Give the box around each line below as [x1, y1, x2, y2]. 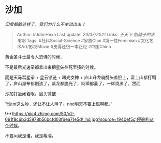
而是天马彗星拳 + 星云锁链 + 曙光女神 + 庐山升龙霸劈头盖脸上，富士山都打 [5, 74, 152, 80]
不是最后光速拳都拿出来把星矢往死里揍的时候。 [5, 64, 98, 70]
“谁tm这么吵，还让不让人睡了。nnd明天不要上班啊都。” [5, 101, 113, 107]
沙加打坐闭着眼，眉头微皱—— [5, 90, 64, 97]
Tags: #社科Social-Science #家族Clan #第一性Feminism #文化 [26, 37, 149, 43]
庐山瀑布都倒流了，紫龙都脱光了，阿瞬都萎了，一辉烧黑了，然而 [13, 80, 141, 86]
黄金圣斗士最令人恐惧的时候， [5, 54, 64, 59]
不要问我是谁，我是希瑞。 [5, 132, 56, 138]
